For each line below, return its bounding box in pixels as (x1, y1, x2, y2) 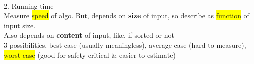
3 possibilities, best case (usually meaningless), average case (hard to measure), (4, 39, 246, 50)
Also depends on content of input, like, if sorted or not (4, 30, 175, 40)
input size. (4, 20, 36, 30)
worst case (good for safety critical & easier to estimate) (4, 49, 176, 60)
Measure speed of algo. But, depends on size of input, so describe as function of (4, 10, 249, 21)
